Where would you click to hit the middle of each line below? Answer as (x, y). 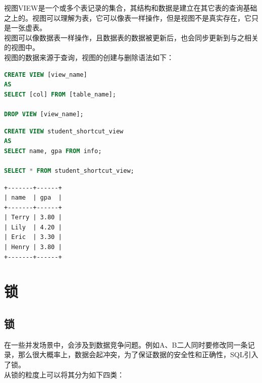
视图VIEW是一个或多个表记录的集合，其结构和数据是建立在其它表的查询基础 (131, 8)
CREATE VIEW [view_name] (46, 75)
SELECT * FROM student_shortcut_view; (69, 171)
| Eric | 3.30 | (33, 237)
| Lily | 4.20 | (33, 227)
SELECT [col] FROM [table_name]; (60, 94)
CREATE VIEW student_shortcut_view (64, 131)
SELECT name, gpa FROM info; (53, 151)
